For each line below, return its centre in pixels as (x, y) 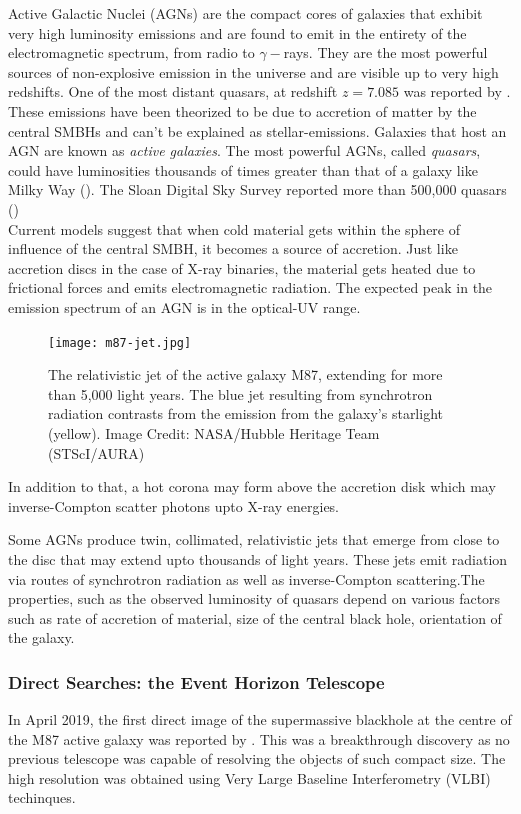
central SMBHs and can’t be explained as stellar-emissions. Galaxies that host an (257, 130)
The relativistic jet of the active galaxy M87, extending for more (245, 374)
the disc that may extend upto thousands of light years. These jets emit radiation (258, 558)
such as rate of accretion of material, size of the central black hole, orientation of (255, 617)
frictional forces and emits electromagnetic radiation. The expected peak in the (250, 287)
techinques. (42, 797)
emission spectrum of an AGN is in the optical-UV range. (184, 306)
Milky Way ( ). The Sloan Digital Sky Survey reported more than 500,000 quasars (257, 189)
